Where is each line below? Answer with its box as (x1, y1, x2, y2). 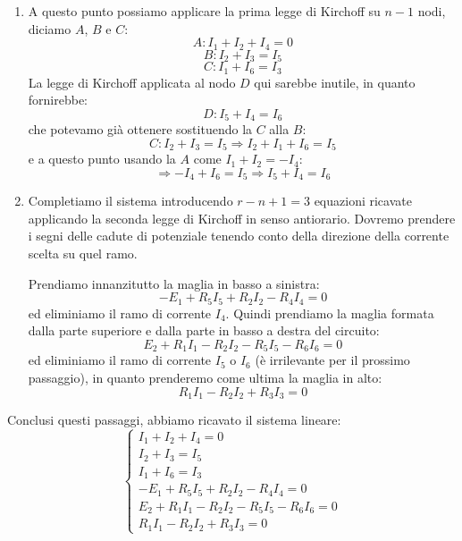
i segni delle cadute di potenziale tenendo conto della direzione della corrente (28, 226, 449, 245)
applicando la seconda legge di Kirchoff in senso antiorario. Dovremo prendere (28, 208, 456, 227)
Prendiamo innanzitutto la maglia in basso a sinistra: (28, 274, 320, 292)
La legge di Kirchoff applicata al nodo (28, 72, 236, 91)
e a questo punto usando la (28, 149, 176, 168)
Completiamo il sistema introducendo (28, 191, 233, 210)
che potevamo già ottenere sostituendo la (28, 120, 253, 139)
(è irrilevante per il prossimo (255, 351, 410, 369)
